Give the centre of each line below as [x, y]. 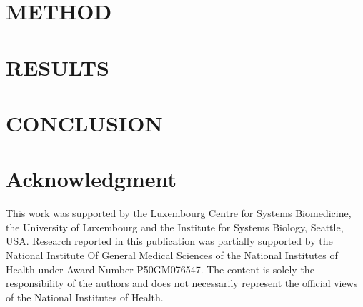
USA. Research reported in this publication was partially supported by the [169, 241]
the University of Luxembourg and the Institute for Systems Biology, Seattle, [175, 227]
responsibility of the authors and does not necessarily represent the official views [182, 283]
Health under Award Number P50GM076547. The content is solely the [160, 269]
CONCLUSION [84, 122]
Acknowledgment [91, 179]
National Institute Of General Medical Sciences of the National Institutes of [172, 255]
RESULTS [58, 67]
